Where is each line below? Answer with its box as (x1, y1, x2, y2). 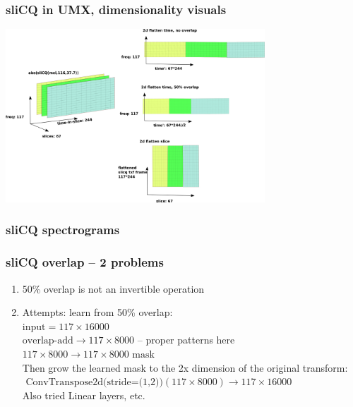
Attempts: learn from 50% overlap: (22, 305, 173, 320)
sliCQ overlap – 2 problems (6, 253, 164, 271)
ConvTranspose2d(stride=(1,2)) (25, 377, 163, 388)
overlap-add (22, 336, 73, 346)
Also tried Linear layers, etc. (22, 387, 145, 402)
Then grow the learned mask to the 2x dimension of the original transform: (22, 360, 348, 375)
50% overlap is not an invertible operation (22, 281, 205, 296)
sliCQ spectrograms (6, 221, 120, 238)
